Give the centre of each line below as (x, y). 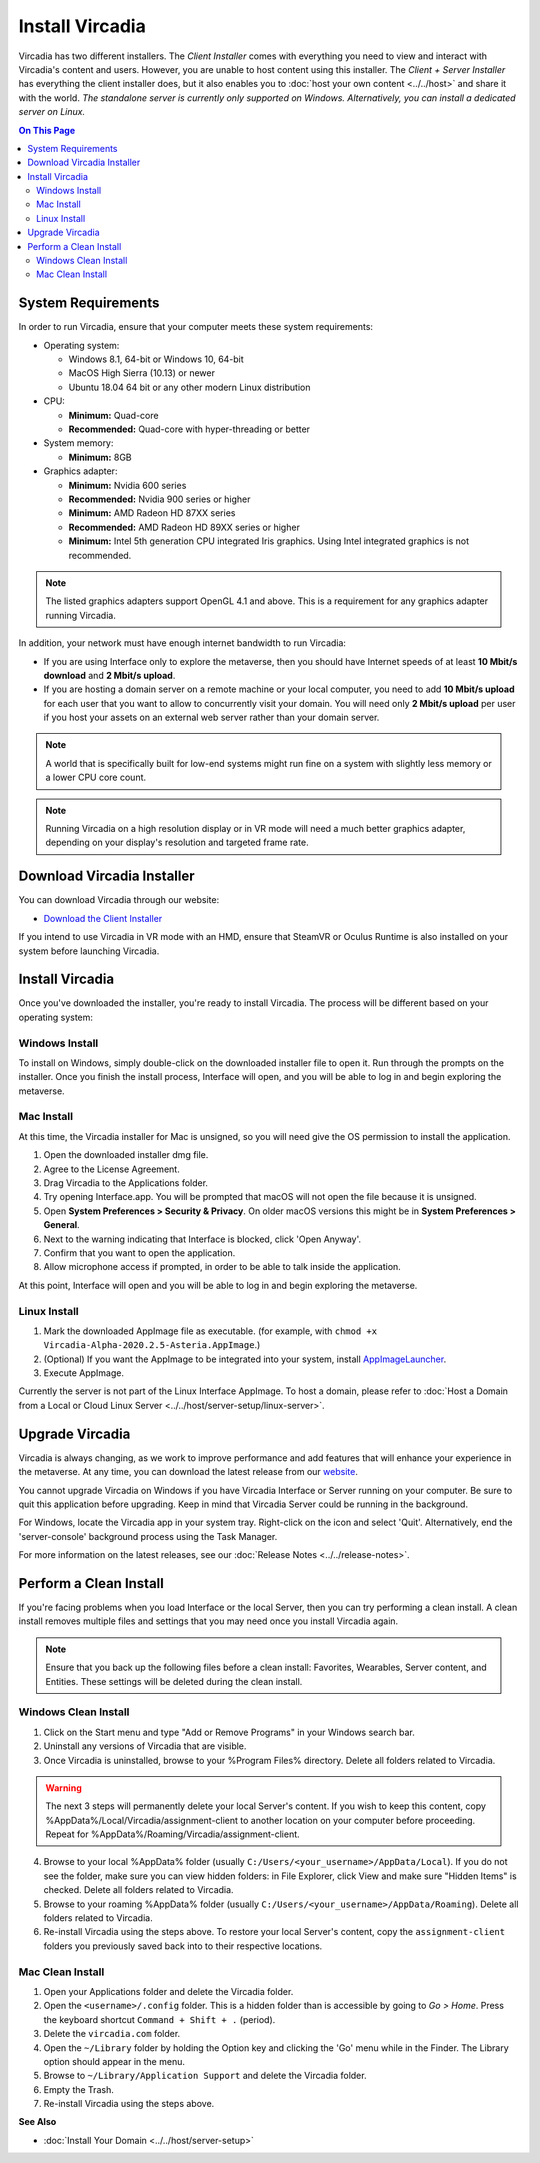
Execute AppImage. (84, 1373)
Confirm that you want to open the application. (139, 1252)
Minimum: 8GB (100, 457)
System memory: (78, 443)
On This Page (47, 130)
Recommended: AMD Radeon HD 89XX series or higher (184, 527)
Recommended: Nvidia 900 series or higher (159, 499)
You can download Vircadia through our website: (119, 900)
